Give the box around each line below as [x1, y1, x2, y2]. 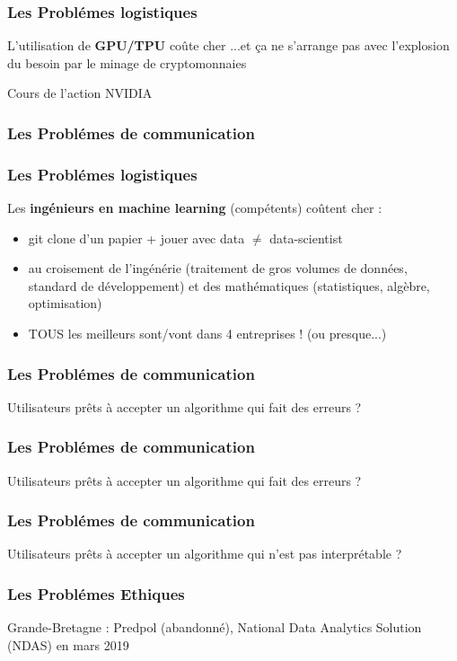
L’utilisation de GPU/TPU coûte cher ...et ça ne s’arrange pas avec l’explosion [7, 36, 450, 55]
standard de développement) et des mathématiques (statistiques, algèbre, [28, 276, 430, 295]
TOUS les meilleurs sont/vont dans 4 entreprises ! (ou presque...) [28, 324, 387, 343]
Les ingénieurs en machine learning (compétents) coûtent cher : [7, 198, 382, 217]
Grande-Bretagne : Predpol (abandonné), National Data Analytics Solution [7, 618, 422, 637]
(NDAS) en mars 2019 [7, 635, 129, 654]
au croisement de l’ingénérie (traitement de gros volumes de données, [28, 259, 408, 278]
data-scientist [269, 228, 343, 247]
